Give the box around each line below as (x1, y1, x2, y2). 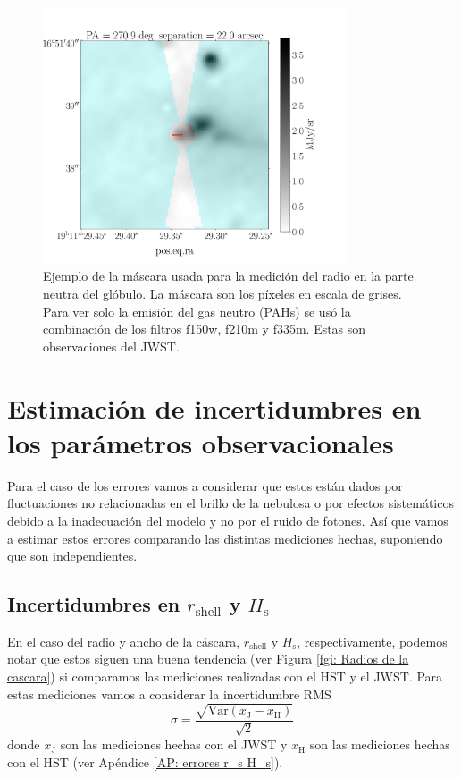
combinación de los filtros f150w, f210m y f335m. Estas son (43, 319, 366, 338)
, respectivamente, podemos (297, 631, 448, 650)
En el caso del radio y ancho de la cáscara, (7, 631, 240, 650)
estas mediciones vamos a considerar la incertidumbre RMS (7, 684, 331, 703)
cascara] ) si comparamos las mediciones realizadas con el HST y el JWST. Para (7, 667, 443, 686)
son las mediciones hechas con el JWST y (60, 735, 288, 754)
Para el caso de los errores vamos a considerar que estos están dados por (7, 476, 403, 495)
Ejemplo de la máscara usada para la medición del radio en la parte (43, 266, 414, 285)
